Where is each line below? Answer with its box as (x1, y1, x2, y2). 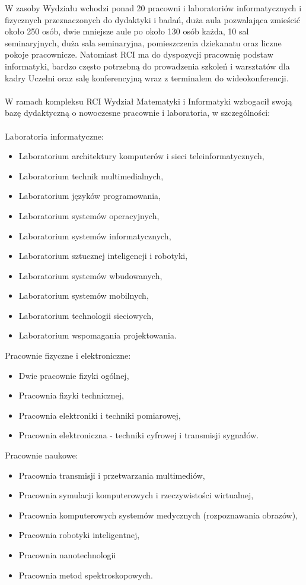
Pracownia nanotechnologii (18, 549, 116, 561)
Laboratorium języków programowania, (18, 189, 161, 202)
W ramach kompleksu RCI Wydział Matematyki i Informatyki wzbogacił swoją (5, 94, 292, 107)
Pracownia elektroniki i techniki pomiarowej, (18, 409, 181, 421)
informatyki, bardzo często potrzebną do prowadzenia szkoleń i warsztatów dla (5, 59, 290, 72)
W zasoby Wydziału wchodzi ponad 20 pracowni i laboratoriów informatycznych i (5, 2, 302, 14)
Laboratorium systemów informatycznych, (18, 229, 171, 242)
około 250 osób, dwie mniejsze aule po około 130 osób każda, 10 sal (5, 25, 249, 37)
